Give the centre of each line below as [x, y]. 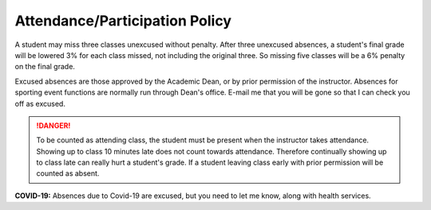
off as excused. [40, 103]
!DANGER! [53, 125]
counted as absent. [68, 173]
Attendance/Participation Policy [123, 21]
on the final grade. [45, 67]
